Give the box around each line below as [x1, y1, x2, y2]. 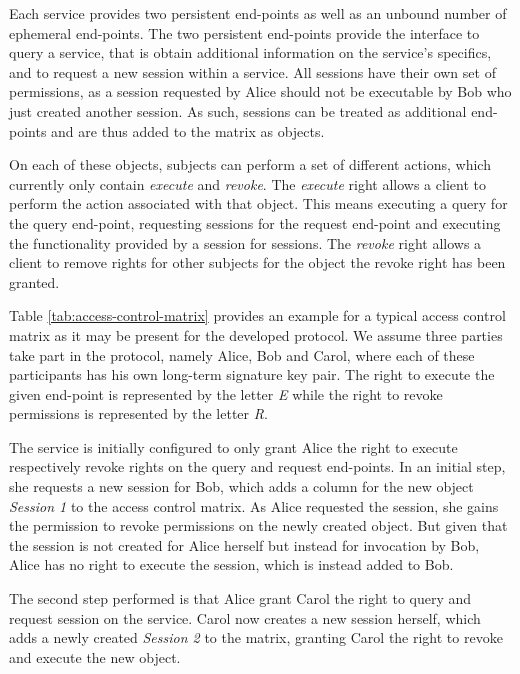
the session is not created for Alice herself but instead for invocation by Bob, [9, 534, 480, 555]
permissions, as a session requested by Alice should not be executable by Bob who [9, 81, 512, 102]
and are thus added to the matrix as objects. [51, 120, 325, 141]
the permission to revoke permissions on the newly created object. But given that [9, 515, 508, 536]
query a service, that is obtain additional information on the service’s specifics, [9, 42, 492, 63]
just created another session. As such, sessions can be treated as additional [9, 100, 467, 121]
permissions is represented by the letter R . [9, 403, 268, 424]
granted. [9, 271, 60, 292]
